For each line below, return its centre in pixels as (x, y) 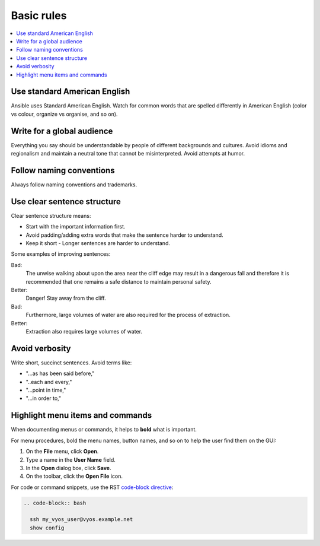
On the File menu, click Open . (62, 452)
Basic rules (39, 15)
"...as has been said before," (60, 373)
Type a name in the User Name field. (71, 459)
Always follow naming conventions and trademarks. (74, 185)
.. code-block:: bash (55, 503)
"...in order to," (44, 398)
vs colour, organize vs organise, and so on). (64, 114)
